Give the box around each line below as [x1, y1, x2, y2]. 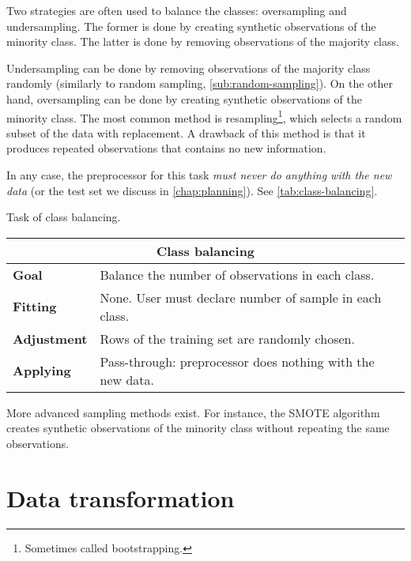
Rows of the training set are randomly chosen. [100, 329, 355, 348]
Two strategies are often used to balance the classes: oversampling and [6, 2, 347, 18]
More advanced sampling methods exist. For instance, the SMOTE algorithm [6, 404, 380, 420]
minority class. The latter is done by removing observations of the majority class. [6, 33, 399, 50]
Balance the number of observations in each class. [100, 265, 375, 284]
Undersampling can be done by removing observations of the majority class [6, 59, 371, 76]
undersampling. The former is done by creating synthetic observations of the [6, 17, 376, 34]
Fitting [13, 297, 57, 316]
